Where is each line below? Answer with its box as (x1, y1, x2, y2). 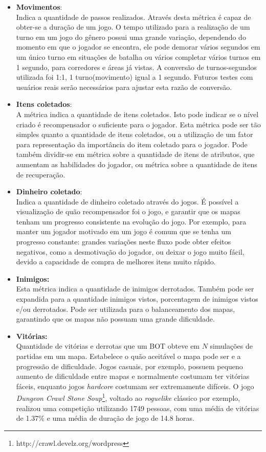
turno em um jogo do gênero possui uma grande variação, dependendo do (16, 31, 246, 42)
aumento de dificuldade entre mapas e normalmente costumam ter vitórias (16, 371, 250, 381)
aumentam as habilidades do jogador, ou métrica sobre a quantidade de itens (16, 159, 257, 169)
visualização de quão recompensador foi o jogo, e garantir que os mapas (16, 206, 240, 217)
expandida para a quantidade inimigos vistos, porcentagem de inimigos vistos (16, 293, 258, 304)
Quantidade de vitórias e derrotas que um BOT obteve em (16, 341, 200, 351)
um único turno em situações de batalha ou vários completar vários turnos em (16, 51, 261, 62)
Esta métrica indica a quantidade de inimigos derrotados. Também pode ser (16, 283, 254, 294)
